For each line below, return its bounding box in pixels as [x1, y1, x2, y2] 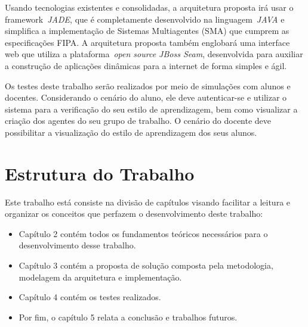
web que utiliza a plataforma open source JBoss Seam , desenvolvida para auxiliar [5, 48, 303, 60]
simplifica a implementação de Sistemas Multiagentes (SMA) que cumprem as [5, 24, 289, 37]
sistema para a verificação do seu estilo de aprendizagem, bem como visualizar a [5, 102, 298, 115]
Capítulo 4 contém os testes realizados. [19, 291, 161, 303]
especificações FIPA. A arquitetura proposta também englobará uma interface [5, 36, 290, 48]
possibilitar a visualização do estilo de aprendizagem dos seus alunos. [5, 126, 257, 138]
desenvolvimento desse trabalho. [19, 239, 136, 251]
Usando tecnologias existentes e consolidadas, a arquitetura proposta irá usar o [5, 1, 294, 13]
